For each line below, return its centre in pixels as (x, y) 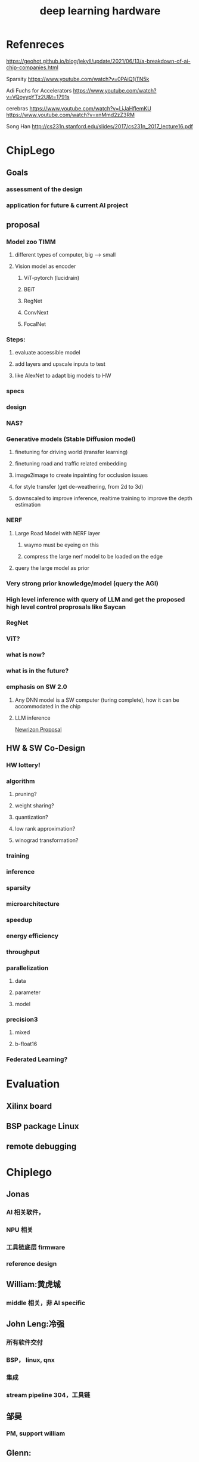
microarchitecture (33, 903)
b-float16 (26, 1044)
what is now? (26, 655)
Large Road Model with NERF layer (57, 533)
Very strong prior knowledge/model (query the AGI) (83, 583)
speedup (19, 920)
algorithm (21, 781)
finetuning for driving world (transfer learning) (71, 452)
